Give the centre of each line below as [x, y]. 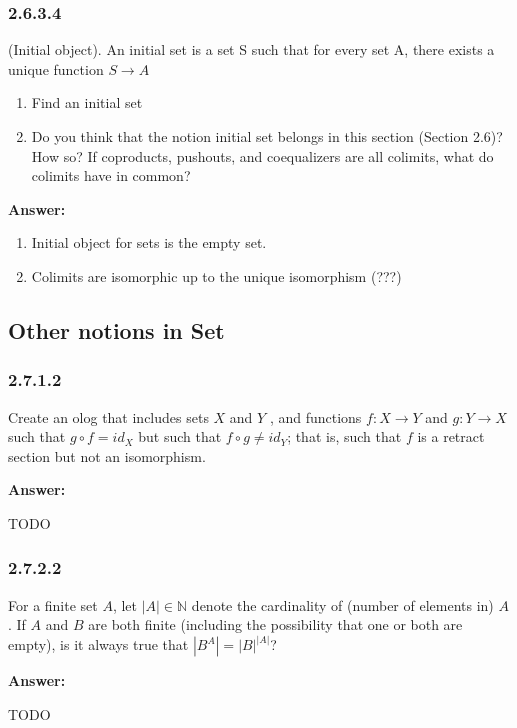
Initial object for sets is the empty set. [149, 242]
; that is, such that [344, 436]
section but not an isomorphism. [107, 455]
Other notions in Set [116, 329]
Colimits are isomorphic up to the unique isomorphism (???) [216, 275]
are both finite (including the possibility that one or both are [275, 624]
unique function [56, 68]
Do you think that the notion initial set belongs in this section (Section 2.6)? [267, 136]
